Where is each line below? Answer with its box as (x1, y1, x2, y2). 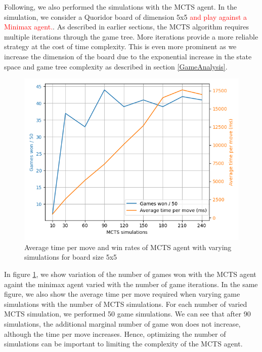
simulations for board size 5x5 (24, 252, 117, 262)
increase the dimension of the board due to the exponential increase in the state (4, 51, 252, 61)
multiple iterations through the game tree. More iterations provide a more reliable (4, 31, 258, 42)
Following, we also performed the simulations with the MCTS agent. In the (4, 2, 237, 12)
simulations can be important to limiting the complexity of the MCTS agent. (4, 338, 243, 349)
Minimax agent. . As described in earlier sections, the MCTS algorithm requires (4, 21, 249, 32)
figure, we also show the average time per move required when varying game (4, 289, 240, 299)
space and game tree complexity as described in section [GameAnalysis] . (4, 61, 228, 72)
